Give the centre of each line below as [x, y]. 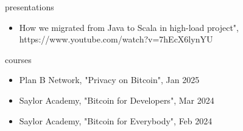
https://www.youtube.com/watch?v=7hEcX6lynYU [116, 39]
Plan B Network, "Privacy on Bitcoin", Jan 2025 [109, 80]
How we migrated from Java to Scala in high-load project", [129, 27]
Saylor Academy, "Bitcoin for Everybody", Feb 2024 [116, 120]
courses [18, 59]
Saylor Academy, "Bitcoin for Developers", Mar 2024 [117, 100]
